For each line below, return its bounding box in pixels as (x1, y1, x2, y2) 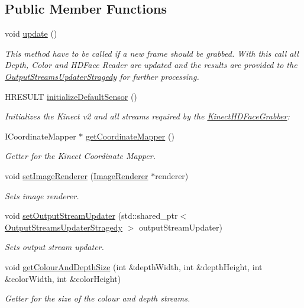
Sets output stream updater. (5, 241, 104, 253)
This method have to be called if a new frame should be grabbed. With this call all (5, 47, 299, 59)
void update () (5, 27, 57, 40)
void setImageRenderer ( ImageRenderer (5, 169, 148, 181)
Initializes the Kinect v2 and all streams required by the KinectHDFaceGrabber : (5, 110, 290, 122)
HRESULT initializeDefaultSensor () (5, 90, 137, 102)
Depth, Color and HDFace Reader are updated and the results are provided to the (5, 59, 297, 71)
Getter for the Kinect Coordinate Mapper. (5, 150, 156, 162)
